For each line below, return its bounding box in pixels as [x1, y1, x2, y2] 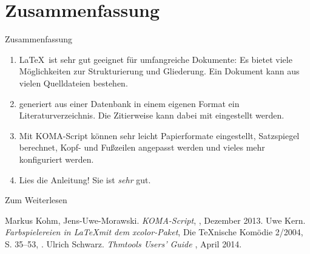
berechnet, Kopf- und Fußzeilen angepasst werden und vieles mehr [19, 141, 265, 154]
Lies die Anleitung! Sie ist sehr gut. [19, 173, 151, 186]
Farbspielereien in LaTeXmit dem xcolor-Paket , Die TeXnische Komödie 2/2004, [5, 226, 303, 238]
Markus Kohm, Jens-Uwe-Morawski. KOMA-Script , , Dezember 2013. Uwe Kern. [5, 213, 306, 226]
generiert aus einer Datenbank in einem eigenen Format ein [19, 97, 240, 109]
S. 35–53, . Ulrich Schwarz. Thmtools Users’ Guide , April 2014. [5, 237, 242, 250]
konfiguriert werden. [19, 152, 94, 165]
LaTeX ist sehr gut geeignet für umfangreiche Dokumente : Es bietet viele [19, 53, 292, 65]
